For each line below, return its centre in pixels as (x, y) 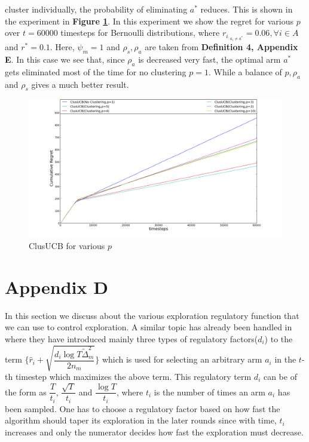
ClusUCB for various (67, 245)
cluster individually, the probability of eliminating (96, 9)
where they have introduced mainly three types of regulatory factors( (131, 338)
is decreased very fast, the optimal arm (209, 59)
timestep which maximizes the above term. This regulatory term (133, 376)
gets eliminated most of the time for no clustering (96, 71)
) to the (279, 338)
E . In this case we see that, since (65, 59)
